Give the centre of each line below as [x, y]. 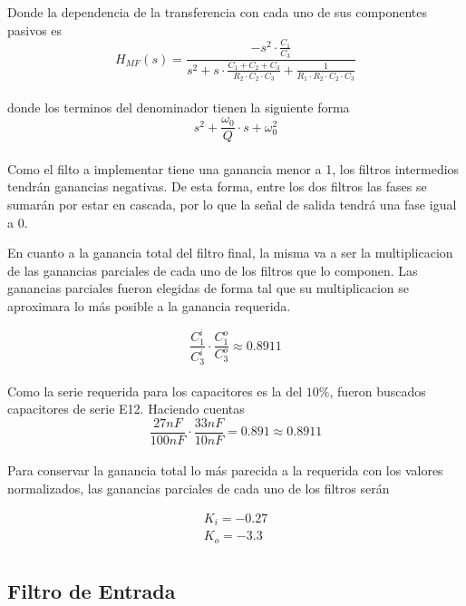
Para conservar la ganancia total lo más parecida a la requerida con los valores [225, 470]
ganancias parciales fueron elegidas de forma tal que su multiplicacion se [209, 288]
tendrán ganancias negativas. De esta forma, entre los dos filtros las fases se [217, 186]
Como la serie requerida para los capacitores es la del [155, 391]
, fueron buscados [378, 391]
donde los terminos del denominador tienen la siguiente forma [179, 107]
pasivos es [35, 29]
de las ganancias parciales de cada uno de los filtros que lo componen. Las [213, 270]
